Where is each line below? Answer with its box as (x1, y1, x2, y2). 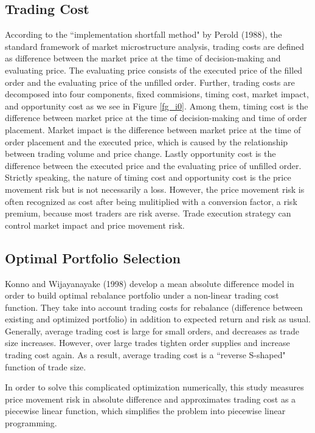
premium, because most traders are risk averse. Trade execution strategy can (5, 207, 291, 220)
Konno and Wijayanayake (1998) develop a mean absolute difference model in (5, 277, 294, 289)
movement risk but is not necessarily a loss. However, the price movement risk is (5, 182, 305, 195)
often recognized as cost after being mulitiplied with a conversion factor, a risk (5, 195, 297, 207)
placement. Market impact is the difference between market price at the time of (5, 123, 301, 136)
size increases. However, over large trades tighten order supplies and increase (5, 336, 290, 349)
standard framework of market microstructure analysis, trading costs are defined (5, 40, 304, 52)
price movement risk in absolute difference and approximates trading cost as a (5, 392, 296, 405)
